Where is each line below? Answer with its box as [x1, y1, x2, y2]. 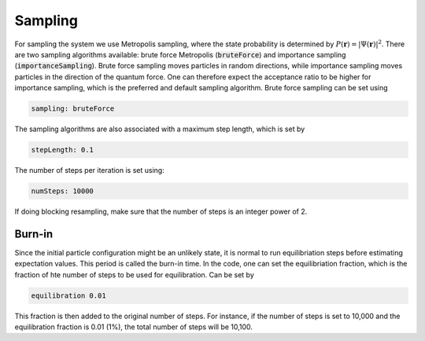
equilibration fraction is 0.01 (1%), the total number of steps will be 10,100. [14, 322, 253, 332]
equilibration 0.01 [31, 291, 106, 300]
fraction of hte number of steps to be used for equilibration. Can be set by [14, 269, 255, 279]
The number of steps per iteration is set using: [14, 166, 164, 175]
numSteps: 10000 [31, 187, 94, 196]
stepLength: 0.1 [31, 145, 94, 155]
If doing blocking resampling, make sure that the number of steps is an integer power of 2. [14, 207, 308, 216]
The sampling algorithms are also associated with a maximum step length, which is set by [14, 124, 305, 134]
